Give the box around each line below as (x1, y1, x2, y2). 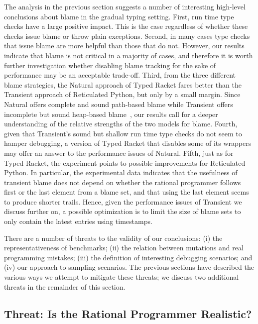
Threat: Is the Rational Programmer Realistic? (4, 306, 252, 321)
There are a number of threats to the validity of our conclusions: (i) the (4, 232, 223, 243)
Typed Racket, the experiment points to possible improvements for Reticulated (4, 157, 246, 168)
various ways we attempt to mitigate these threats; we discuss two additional (4, 272, 239, 282)
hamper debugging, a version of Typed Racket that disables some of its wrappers (4, 138, 252, 148)
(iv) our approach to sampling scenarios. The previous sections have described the (4, 262, 254, 272)
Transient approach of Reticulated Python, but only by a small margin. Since (4, 89, 241, 100)
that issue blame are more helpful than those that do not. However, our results (4, 40, 245, 51)
